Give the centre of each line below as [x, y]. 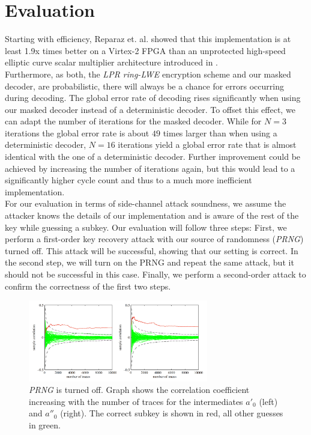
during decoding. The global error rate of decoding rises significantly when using [153, 98]
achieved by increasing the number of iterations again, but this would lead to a [150, 168]
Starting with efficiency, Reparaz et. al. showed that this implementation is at [148, 39]
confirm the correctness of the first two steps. [88, 286]
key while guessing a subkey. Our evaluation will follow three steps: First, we [146, 227]
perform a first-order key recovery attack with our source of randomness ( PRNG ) [154, 239]
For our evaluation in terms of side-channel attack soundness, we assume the [146, 203]
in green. [45, 425]
